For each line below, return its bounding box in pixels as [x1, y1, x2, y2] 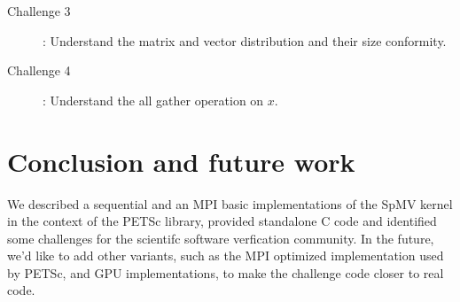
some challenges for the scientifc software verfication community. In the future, [7, 228, 434, 247]
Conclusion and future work [7, 143, 355, 179]
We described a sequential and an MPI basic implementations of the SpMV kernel [7, 194, 453, 213]
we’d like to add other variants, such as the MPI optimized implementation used [7, 246, 444, 265]
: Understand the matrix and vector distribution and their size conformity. [43, 31, 447, 50]
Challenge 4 [7, 61, 71, 80]
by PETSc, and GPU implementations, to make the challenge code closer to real [7, 263, 444, 282]
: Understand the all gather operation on [43, 90, 264, 109]
